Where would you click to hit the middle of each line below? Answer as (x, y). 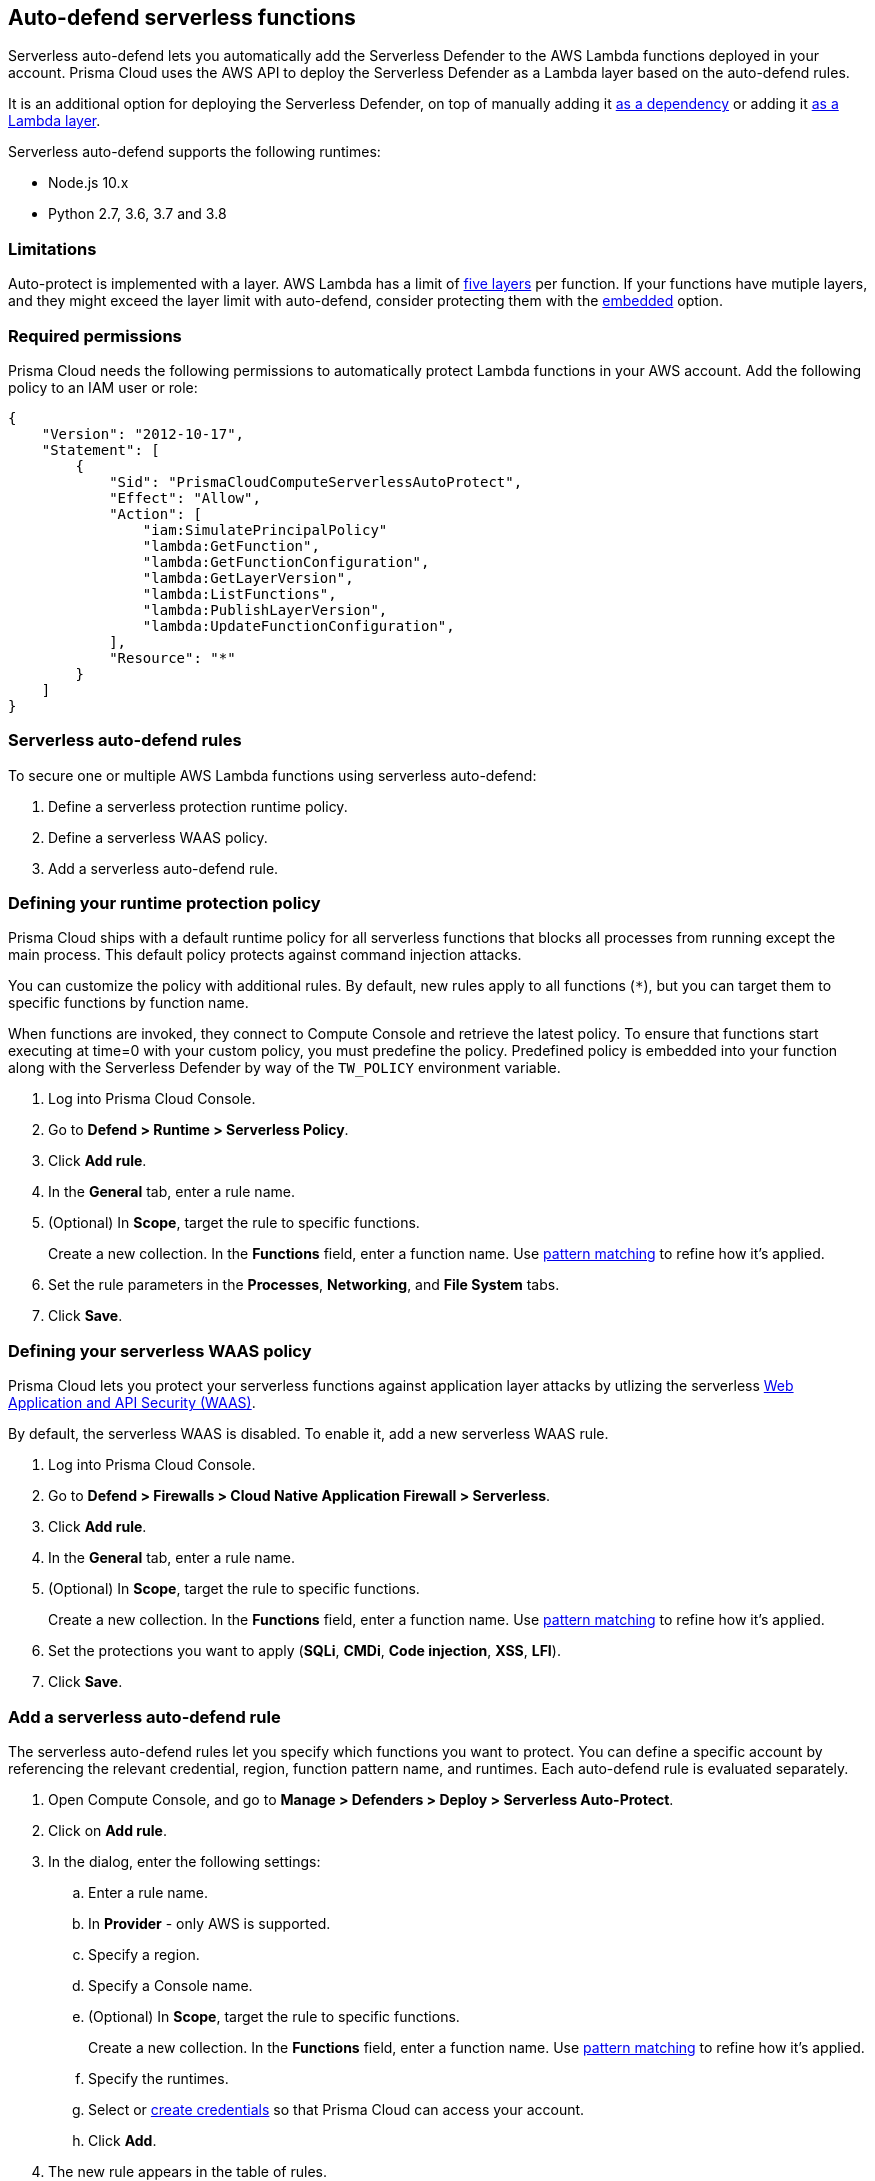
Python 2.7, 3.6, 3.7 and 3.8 (137, 214)
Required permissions (95, 335)
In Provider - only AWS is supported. (209, 1923)
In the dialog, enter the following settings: (184, 1861)
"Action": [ (155, 513)
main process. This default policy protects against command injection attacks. (265, 955)
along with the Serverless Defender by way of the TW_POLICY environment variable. (284, 1068)
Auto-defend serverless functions (182, 17)
